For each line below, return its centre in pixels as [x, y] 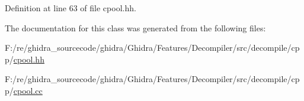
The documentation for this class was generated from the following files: [135, 27]
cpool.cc [28, 90]
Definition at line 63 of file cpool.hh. [71, 8]
